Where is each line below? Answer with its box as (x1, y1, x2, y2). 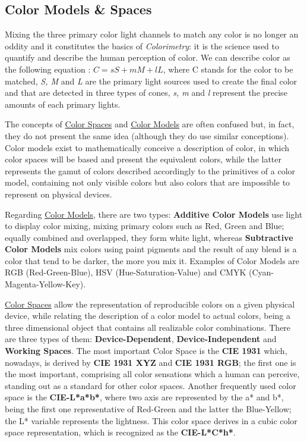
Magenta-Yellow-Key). (5, 278, 86, 290)
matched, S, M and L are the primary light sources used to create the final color (5, 74, 297, 87)
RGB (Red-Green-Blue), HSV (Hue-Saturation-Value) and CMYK (5, 266, 246, 278)
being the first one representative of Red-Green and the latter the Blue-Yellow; (5, 403, 292, 415)
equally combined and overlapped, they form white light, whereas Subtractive (5, 231, 293, 243)
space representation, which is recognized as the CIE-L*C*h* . (5, 426, 236, 438)
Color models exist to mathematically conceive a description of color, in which (5, 141, 290, 153)
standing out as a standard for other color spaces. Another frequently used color (5, 379, 296, 391)
